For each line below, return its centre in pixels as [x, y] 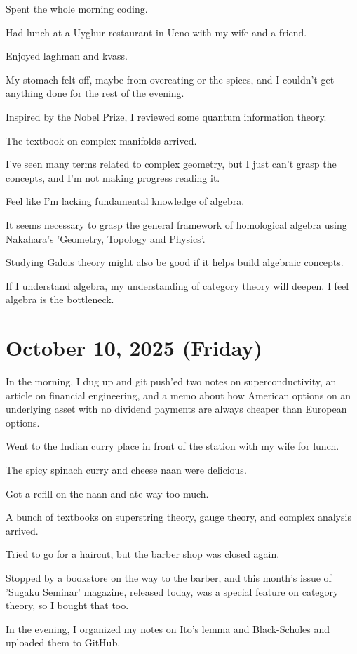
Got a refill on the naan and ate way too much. [107, 493]
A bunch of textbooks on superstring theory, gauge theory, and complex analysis [178, 517]
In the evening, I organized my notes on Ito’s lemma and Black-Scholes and [168, 628]
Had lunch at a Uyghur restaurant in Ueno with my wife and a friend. [156, 32]
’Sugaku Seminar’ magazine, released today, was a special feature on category [172, 591]
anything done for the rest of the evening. [95, 93]
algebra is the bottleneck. [60, 299]
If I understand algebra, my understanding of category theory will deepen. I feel [177, 285]
